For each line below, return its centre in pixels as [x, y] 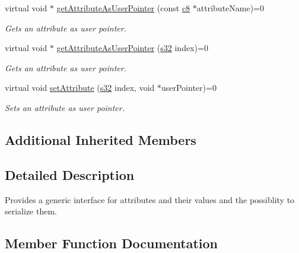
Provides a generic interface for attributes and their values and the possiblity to [150, 199]
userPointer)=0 [189, 88]
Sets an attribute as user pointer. [65, 107]
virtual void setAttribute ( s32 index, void [80, 88]
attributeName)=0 [230, 8]
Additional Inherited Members [101, 139]
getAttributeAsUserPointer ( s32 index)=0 [132, 48]
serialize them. [31, 211]
